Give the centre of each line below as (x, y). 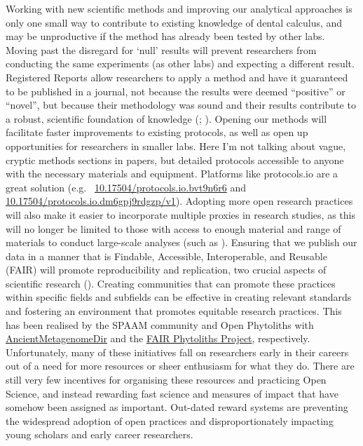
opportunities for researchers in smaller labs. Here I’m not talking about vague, (176, 146)
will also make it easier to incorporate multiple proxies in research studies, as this (180, 214)
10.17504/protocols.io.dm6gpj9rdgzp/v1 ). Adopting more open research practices (179, 201)
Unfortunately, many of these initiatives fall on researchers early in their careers (177, 352)
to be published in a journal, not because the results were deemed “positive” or (176, 91)
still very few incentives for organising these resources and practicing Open (166, 380)
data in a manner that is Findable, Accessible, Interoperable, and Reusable (166, 256)
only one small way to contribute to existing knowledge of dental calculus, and (174, 22)
